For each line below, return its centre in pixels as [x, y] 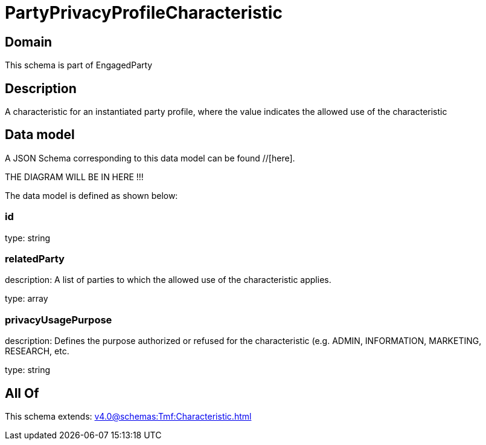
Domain [29, 42]
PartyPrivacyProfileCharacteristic [144, 13]
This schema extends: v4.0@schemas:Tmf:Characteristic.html [128, 416]
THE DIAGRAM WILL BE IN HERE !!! [74, 177]
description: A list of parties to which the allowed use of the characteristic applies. [168, 280]
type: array [27, 299]
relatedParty [35, 258]
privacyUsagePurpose [59, 320]
